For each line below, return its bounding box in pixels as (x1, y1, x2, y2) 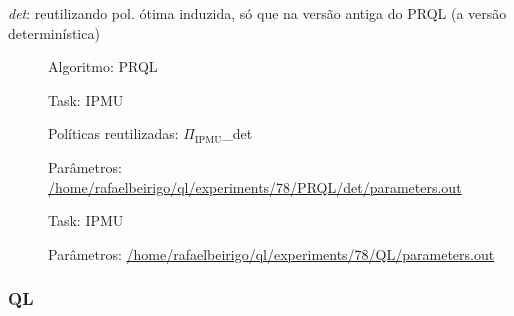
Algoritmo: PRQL (48, 56, 158, 77)
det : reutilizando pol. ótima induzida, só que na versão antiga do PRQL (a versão (8, 3, 507, 23)
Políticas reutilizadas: (48, 123, 179, 144)
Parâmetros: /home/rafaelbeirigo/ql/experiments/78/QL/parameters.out (48, 243, 495, 264)
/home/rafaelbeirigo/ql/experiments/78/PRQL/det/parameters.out (48, 176, 462, 197)
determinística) (8, 22, 100, 43)
